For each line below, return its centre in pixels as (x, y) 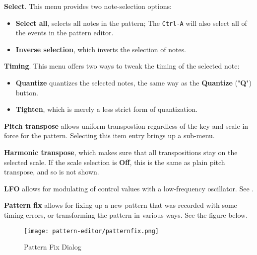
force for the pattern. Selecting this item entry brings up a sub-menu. (109, 135)
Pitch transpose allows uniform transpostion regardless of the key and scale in (126, 126)
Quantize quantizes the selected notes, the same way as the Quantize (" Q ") (133, 83)
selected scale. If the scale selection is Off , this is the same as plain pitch (115, 162)
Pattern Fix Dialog (53, 247)
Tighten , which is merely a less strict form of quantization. (107, 109)
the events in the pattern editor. (64, 33)
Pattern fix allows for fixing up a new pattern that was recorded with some (121, 205)
